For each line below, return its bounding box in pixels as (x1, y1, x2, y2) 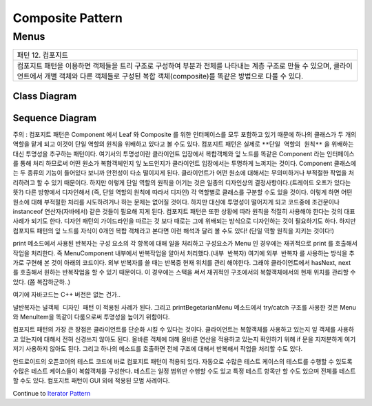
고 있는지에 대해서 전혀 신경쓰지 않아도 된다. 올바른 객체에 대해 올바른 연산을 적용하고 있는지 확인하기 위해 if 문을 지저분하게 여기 (12, 334, 356, 343)
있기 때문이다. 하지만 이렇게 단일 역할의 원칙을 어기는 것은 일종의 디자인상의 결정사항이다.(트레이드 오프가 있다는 (51, 178, 351, 186)
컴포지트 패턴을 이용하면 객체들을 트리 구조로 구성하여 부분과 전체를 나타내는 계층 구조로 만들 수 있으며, (17, 61, 332, 71)
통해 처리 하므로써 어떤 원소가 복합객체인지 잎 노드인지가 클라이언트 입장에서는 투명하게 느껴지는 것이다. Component (19, 159, 333, 168)
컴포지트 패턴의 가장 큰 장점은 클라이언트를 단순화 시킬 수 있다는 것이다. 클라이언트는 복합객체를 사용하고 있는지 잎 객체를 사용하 (12, 325, 355, 334)
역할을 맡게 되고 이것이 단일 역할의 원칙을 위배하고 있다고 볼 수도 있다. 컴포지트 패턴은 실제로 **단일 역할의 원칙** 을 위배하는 (12, 140, 354, 148)
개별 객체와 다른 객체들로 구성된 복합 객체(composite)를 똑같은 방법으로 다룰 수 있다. (44, 72, 304, 81)
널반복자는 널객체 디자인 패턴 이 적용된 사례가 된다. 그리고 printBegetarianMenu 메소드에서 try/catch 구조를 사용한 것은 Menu (12, 303, 356, 311)
